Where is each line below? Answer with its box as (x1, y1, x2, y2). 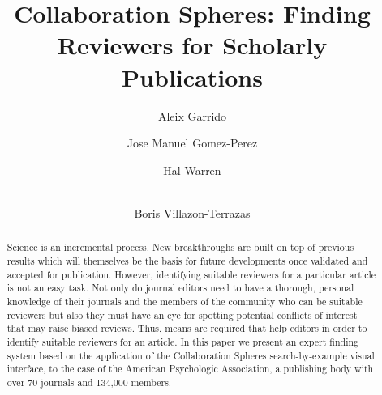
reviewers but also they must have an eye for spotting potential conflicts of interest (6, 308, 358, 321)
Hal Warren (163, 161, 221, 178)
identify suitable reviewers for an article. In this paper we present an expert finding (6, 334, 358, 348)
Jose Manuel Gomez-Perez (127, 134, 258, 151)
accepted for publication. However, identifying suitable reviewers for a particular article (6, 267, 376, 281)
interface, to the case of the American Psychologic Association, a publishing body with (6, 362, 374, 376)
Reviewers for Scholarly (57, 28, 328, 62)
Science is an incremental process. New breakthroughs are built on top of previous (6, 240, 354, 254)
